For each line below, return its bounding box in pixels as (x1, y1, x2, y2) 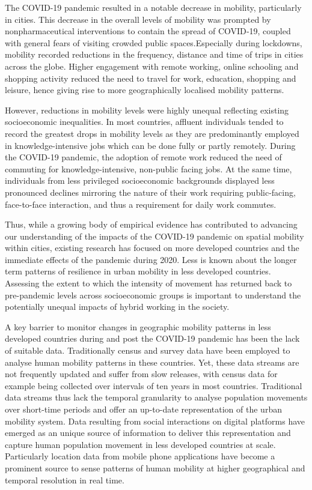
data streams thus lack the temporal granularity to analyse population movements (5, 391, 308, 404)
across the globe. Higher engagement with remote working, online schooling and (5, 59, 299, 72)
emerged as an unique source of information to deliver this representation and (5, 426, 291, 439)
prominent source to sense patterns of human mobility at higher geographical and (5, 461, 305, 474)
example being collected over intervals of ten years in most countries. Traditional (5, 379, 302, 392)
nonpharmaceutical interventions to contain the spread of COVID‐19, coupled (5, 25, 291, 37)
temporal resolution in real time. (5, 473, 124, 486)
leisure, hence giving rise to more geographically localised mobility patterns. (5, 83, 284, 96)
